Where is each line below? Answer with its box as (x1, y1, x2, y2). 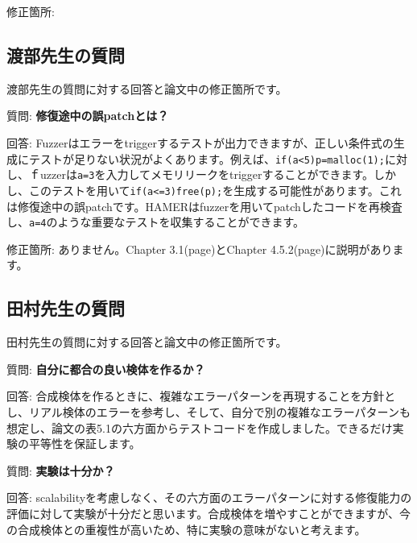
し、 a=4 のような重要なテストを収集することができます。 (6, 213, 305, 230)
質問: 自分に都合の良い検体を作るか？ (6, 360, 205, 377)
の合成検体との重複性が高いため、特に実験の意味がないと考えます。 (6, 520, 366, 537)
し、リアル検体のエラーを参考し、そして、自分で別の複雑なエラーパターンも (6, 403, 411, 420)
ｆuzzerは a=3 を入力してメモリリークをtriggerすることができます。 (28, 166, 374, 183)
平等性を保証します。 (28, 435, 141, 452)
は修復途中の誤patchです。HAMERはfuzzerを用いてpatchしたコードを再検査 (6, 197, 403, 214)
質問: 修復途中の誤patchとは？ (6, 107, 169, 124)
